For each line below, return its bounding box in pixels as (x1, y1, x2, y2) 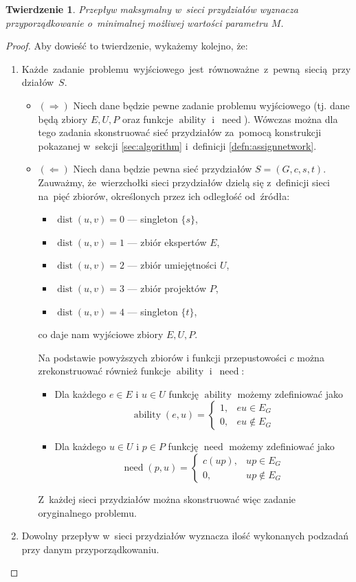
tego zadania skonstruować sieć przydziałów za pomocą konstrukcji (38, 125, 322, 139)
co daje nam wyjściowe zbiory (38, 327, 164, 342)
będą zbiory (38, 111, 88, 126)
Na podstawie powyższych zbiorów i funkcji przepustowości (38, 350, 287, 364)
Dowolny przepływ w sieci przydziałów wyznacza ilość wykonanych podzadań (21, 528, 349, 543)
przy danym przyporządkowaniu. (21, 541, 159, 556)
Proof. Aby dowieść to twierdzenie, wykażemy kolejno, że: (5, 38, 248, 53)
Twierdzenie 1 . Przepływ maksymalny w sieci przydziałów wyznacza (5, 2, 298, 16)
